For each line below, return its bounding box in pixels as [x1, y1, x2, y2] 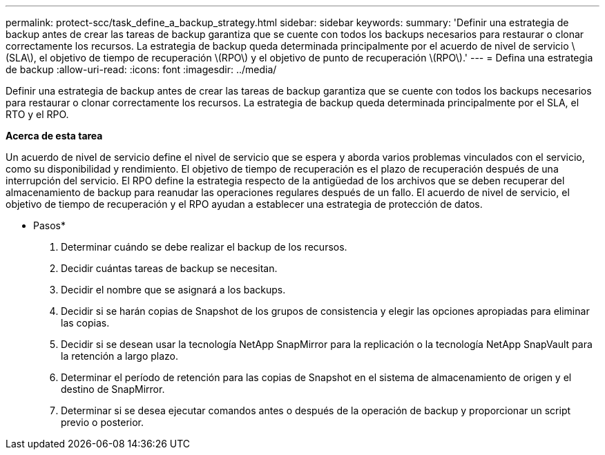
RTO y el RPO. [6, 108, 69, 120]
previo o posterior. [61, 416, 144, 428]
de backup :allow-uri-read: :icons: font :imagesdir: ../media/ [6, 64, 277, 75]
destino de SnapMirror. [61, 383, 165, 395]
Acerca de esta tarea [6, 130, 103, 142]
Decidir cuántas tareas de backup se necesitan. [61, 262, 278, 274]
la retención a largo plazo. [61, 350, 179, 362]
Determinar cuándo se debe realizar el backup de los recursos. [61, 241, 347, 253]
